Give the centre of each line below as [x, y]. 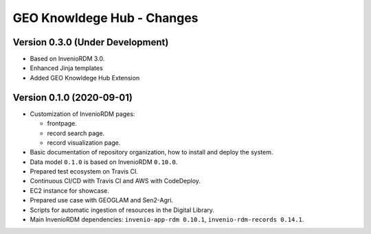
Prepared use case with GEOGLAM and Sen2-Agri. [102, 200]
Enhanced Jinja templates [66, 68]
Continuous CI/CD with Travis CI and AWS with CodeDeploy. [115, 181]
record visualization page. [84, 142]
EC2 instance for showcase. [70, 190]
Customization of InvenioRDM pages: [82, 114]
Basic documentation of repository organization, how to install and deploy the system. [151, 152]
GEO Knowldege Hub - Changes [105, 18]
